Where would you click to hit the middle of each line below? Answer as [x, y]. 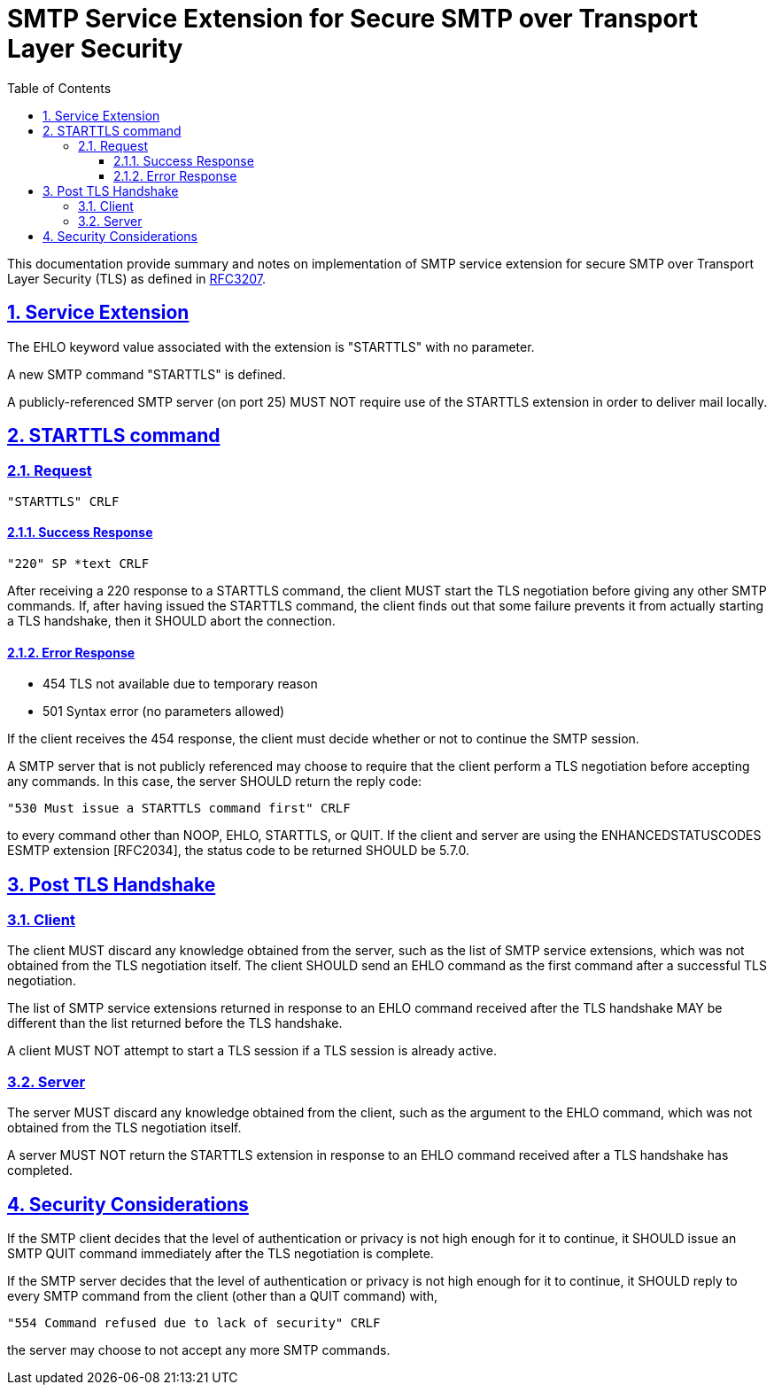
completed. [40, 1170]
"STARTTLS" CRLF [63, 501]
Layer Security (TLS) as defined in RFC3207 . [137, 278]
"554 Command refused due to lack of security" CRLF [194, 1323]
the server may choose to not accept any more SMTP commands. [199, 1350]
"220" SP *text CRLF [78, 564]
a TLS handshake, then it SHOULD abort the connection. [171, 621]
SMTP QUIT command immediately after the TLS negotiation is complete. [221, 1254]
